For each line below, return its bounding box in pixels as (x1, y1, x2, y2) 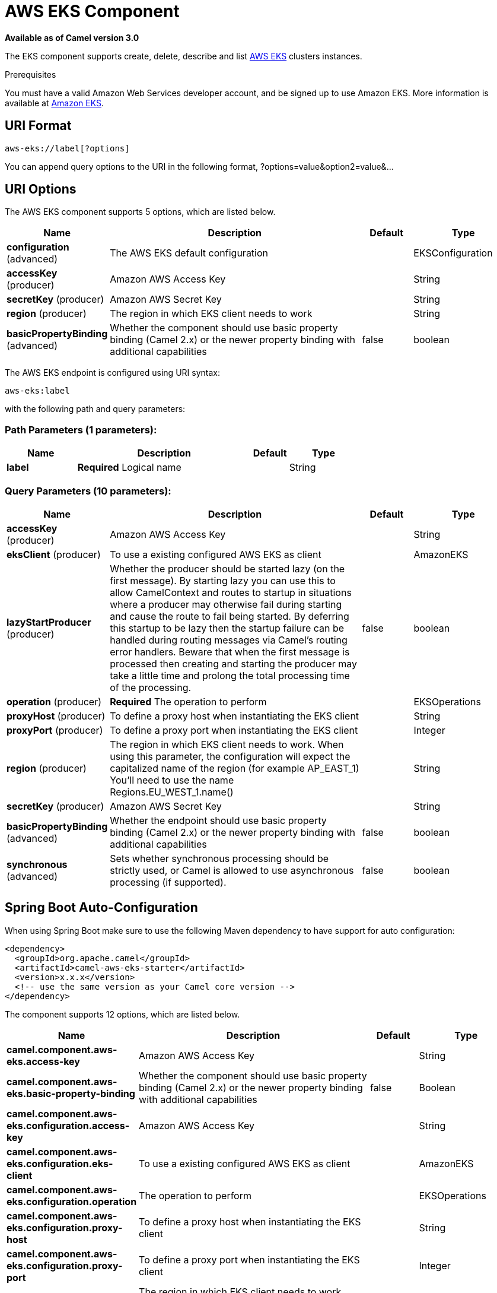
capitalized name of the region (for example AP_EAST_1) (110, 762, 359, 774)
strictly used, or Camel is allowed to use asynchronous (110, 864, 354, 876)
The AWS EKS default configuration (110, 247, 269, 259)
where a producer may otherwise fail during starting (110, 598, 342, 610)
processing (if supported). (110, 876, 227, 888)
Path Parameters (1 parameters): (5, 423, 157, 436)
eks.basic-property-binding (7, 1087, 135, 1099)
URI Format (5, 118, 72, 134)
